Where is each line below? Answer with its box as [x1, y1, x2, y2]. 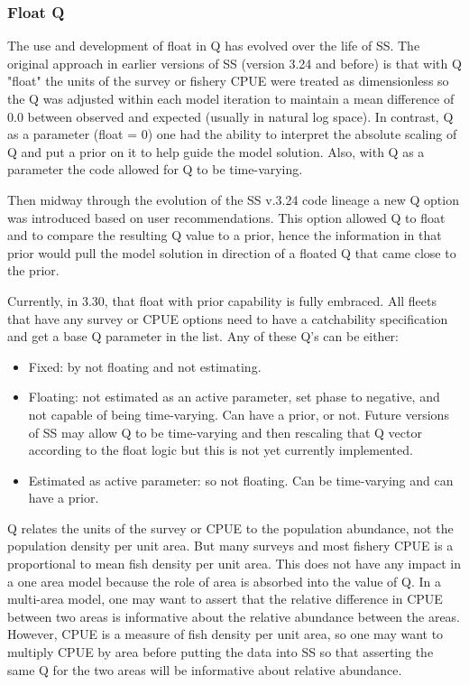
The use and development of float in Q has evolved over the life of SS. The [7, 36, 420, 55]
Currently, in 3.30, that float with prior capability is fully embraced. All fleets [7, 291, 437, 310]
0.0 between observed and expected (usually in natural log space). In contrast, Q [7, 106, 454, 125]
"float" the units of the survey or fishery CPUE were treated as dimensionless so [7, 71, 449, 90]
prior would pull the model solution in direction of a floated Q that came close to [7, 243, 456, 262]
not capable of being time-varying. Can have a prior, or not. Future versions [28, 404, 449, 423]
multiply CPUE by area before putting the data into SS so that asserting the [7, 643, 434, 662]
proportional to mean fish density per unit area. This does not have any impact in [7, 554, 461, 573]
